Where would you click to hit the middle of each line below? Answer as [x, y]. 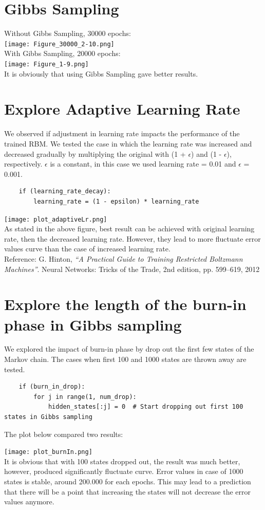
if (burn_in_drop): [52, 387]
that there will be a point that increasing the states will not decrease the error [128, 491]
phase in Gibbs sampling [93, 324]
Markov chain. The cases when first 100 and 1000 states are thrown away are [125, 359]
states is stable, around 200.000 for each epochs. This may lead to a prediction [128, 481]
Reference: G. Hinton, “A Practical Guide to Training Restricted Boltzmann [124, 258]
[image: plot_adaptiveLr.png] [56, 219]
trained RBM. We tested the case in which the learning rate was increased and [128, 143]
